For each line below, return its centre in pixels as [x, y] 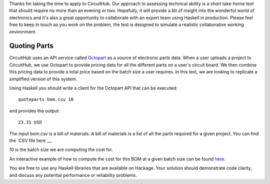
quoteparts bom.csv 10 [46, 99]
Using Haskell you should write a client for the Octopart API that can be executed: [93, 88]
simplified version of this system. [43, 79]
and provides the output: [34, 110]
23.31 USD [30, 122]
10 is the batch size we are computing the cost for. [61, 149]
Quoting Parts [31, 46]
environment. [23, 31]
